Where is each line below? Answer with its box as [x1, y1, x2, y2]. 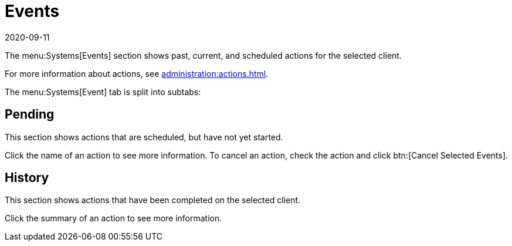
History [5, 170, 49, 186]
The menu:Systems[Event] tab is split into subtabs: [5, 86, 201, 97]
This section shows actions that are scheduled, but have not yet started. [5, 132, 283, 142]
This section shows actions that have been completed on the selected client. [5, 195, 301, 205]
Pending [5, 107, 55, 122]
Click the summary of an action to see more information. [5, 213, 222, 224]
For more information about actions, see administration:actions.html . [5, 68, 269, 79]
